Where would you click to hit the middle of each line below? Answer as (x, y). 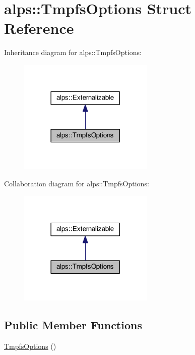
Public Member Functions (73, 325)
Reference (39, 28)
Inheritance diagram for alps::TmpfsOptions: (73, 52)
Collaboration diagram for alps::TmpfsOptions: (77, 184)
